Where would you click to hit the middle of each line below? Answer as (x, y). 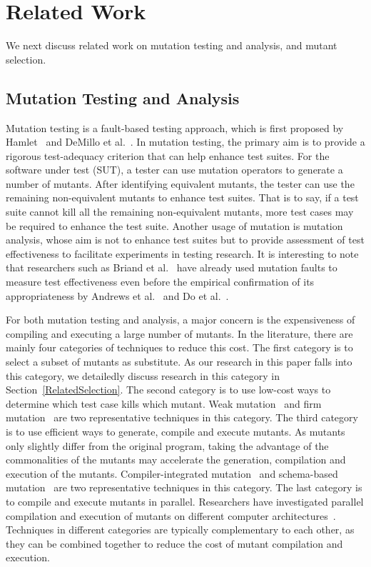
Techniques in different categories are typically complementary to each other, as (180, 530)
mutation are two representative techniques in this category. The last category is (184, 487)
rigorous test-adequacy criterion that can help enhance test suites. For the (168, 155)
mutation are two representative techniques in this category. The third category (182, 417)
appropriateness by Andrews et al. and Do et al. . (117, 295)
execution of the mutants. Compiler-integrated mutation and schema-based (172, 473)
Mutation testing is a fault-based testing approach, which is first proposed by (175, 127)
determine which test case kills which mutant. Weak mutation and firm (164, 403)
